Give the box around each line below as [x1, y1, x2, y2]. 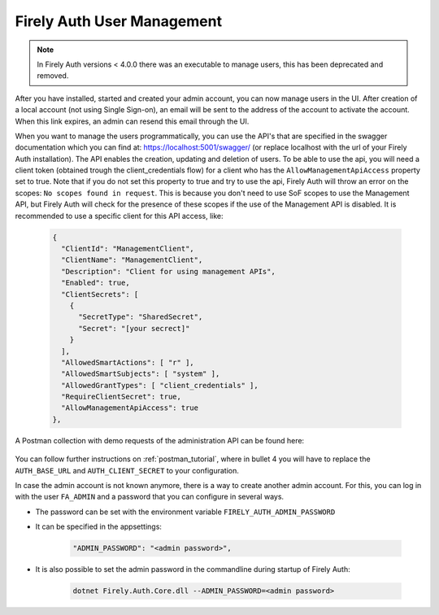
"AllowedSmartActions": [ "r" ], [61, 358, 194, 367]
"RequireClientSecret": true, [61, 392, 182, 402]
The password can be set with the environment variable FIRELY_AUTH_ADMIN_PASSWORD [35, 507, 336, 517]
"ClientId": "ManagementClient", [61, 244, 194, 253]
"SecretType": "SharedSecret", [78, 312, 203, 321]
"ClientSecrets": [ [61, 290, 139, 299]
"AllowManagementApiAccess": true [61, 403, 199, 412]
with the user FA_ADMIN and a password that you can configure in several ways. [15, 492, 285, 502]
